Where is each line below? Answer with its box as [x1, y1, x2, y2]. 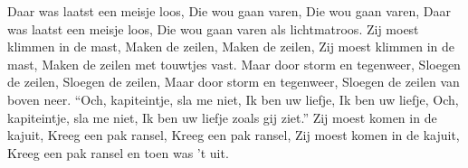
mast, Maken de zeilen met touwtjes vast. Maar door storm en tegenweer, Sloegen [7, 54, 461, 73]
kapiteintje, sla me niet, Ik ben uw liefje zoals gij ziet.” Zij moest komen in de [7, 107, 437, 126]
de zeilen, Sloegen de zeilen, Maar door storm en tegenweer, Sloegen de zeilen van [7, 72, 460, 91]
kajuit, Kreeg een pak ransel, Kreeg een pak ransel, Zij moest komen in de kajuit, [7, 126, 460, 145]
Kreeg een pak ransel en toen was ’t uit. [7, 143, 229, 162]
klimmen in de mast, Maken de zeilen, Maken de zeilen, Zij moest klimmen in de [7, 37, 454, 56]
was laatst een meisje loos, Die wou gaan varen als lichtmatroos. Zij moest [7, 19, 419, 38]
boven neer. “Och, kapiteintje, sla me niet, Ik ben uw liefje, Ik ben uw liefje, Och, [7, 89, 459, 108]
